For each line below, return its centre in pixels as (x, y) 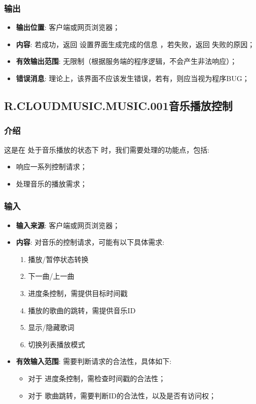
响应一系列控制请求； (51, 167)
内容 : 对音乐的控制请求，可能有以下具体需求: (90, 242)
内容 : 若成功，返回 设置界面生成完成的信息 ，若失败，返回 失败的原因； (135, 44)
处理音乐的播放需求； (51, 183)
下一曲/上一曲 (51, 276)
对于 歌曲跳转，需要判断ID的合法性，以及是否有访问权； (122, 395)
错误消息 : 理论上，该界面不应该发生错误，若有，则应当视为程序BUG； (133, 78)
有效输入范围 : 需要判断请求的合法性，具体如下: (94, 361)
